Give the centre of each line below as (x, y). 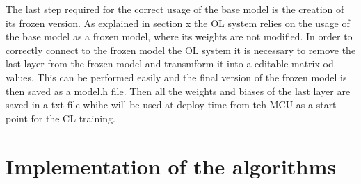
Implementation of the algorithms (171, 166)
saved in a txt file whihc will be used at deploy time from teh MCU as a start (171, 104)
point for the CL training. (61, 118)
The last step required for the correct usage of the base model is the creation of (175, 9)
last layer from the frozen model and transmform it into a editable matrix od (170, 64)
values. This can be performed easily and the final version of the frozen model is (176, 77)
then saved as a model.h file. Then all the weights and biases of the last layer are (178, 91)
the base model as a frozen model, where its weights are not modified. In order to (179, 36)
